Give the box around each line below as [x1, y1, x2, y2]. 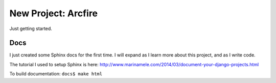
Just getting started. [9, 25, 52, 32]
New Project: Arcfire [9, 8, 98, 19]
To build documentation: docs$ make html [9, 71, 102, 77]
